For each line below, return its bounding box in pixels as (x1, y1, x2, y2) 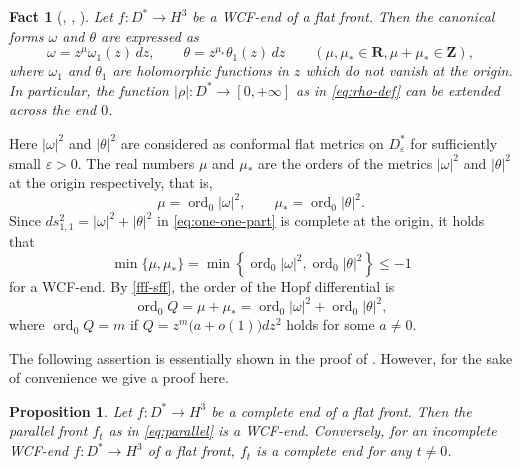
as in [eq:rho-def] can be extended (296, 79, 500, 100)
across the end (9, 99, 97, 120)
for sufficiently (410, 132, 498, 153)
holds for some (286, 314, 375, 335)
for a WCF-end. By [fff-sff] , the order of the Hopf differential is (9, 276, 395, 296)
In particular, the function (9, 79, 169, 100)
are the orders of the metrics (258, 152, 433, 173)
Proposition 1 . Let (9, 400, 132, 421)
